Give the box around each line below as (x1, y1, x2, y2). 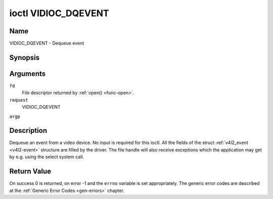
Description (9, 126, 48, 135)
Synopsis (9, 53, 40, 62)
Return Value (9, 167, 52, 176)
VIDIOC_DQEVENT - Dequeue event (9, 40, 84, 46)
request (9, 97, 29, 103)
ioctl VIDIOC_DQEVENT (9, 8, 109, 19)
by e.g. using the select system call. (9, 154, 84, 160)
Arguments (9, 69, 46, 78)
